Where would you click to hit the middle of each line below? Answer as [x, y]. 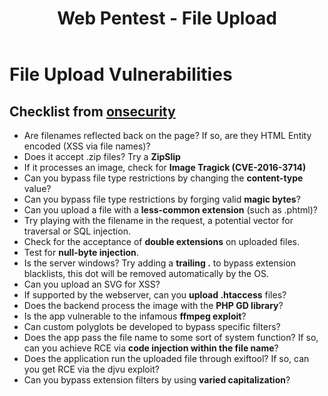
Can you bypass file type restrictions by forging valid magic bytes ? [162, 199]
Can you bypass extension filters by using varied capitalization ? [157, 380]
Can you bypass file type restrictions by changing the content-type [163, 178]
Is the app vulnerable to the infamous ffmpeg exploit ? [135, 316]
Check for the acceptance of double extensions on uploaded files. [161, 241]
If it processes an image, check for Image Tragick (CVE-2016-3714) [165, 167]
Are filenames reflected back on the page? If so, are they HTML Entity [167, 135]
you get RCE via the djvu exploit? [91, 369]
